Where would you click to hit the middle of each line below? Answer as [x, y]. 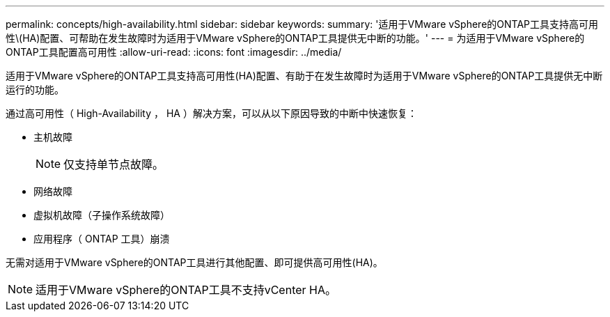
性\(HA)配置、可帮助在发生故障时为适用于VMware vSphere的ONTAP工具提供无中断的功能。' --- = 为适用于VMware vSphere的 [295, 38]
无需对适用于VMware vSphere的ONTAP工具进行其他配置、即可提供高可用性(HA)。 [194, 262]
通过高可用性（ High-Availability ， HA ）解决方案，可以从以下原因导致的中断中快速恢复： [211, 113]
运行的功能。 [35, 90]
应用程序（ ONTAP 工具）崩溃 [102, 239]
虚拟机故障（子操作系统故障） [102, 215]
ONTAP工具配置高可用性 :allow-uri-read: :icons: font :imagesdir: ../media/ [174, 52]
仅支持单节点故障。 [114, 164]
